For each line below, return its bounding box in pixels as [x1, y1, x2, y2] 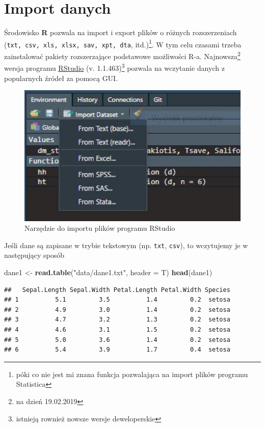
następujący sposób [4, 250, 65, 260]
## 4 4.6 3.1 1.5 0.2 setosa [4, 326, 230, 333]
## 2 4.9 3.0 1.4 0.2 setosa [4, 306, 230, 313]
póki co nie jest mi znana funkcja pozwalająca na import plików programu [16, 368, 248, 379]
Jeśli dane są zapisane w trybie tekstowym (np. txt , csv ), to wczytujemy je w [4, 239, 248, 250]
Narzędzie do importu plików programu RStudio [24, 223, 175, 233]
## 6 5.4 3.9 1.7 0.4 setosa [4, 346, 230, 354]
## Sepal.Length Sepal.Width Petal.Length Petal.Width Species [4, 286, 230, 293]
